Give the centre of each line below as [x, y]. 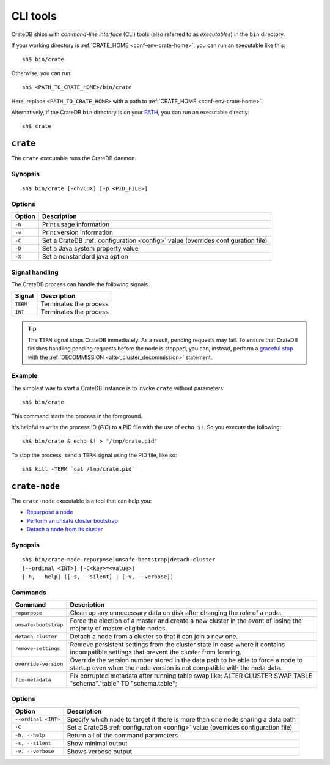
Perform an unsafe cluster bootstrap [72, 520]
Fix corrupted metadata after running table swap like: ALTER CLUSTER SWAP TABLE [191, 676]
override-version [39, 664]
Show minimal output [97, 743]
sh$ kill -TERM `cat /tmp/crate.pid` [79, 469]
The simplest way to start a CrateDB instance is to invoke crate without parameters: [118, 388]
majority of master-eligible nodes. [119, 629]
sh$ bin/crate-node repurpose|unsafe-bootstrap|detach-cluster [119, 560]
